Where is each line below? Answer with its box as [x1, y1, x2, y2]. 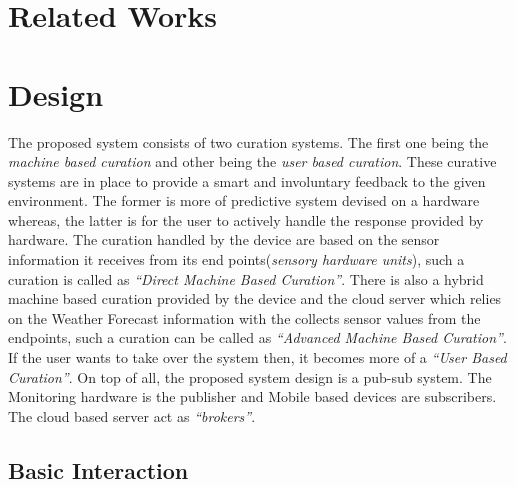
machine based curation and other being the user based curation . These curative [8, 151, 497, 172]
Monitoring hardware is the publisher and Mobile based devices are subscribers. [8, 386, 497, 407]
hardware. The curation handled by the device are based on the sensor [8, 229, 440, 250]
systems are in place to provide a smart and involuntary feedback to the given [8, 170, 486, 191]
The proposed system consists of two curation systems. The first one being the [8, 131, 489, 152]
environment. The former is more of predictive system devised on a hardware [8, 190, 480, 211]
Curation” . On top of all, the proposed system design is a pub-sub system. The [8, 366, 492, 387]
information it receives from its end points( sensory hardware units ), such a [8, 249, 465, 270]
